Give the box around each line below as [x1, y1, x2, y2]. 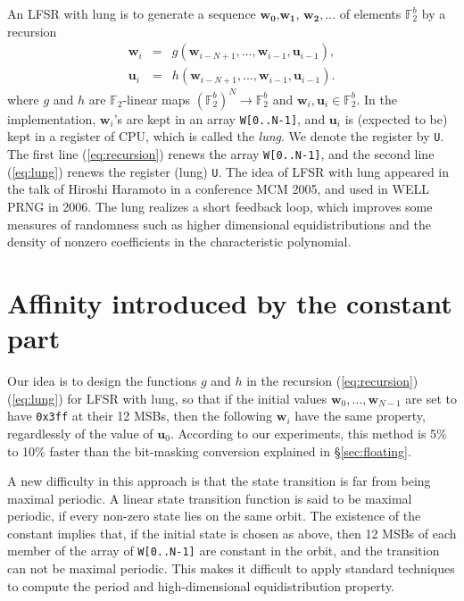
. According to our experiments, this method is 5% [170, 423, 447, 442]
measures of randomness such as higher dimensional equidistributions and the [7, 214, 431, 233]
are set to [405, 388, 458, 407]
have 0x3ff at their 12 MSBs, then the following [7, 406, 273, 425]
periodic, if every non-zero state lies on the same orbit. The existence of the [7, 506, 421, 525]
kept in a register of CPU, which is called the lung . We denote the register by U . [7, 127, 444, 146]
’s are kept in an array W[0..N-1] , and [113, 109, 326, 128]
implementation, [7, 109, 96, 128]
